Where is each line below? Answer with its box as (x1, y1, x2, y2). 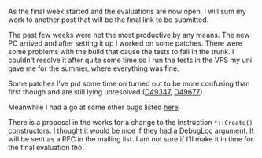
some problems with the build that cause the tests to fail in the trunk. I (8, 47, 234, 56)
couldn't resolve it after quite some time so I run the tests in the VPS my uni (8, 55, 253, 64)
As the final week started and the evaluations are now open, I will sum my (8, 7, 246, 16)
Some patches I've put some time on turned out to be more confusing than (8, 79, 250, 88)
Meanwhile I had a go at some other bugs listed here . (8, 102, 181, 112)
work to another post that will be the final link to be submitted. (8, 15, 209, 24)
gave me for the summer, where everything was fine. (8, 64, 179, 73)
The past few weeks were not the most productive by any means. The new (8, 31, 250, 39)
